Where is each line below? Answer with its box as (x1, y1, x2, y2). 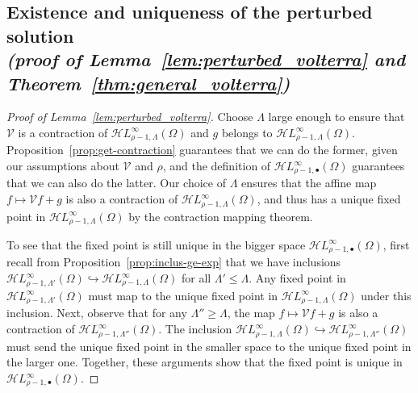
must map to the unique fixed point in (88, 286, 278, 303)
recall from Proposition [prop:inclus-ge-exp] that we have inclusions (6, 253, 341, 270)
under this (361, 286, 412, 303)
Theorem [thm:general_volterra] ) (6, 70, 291, 95)
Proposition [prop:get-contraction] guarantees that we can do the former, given (6, 141, 398, 158)
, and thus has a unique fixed (257, 190, 401, 207)
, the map (227, 304, 275, 321)
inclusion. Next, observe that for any (6, 304, 187, 321)
